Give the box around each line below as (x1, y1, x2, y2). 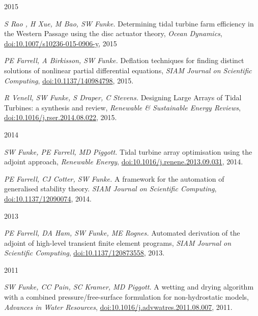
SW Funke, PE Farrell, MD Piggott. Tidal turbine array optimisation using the (4, 146, 252, 157)
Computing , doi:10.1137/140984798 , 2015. (4, 75, 134, 85)
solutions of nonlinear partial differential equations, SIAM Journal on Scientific (4, 65, 252, 75)
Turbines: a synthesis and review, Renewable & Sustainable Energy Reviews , (4, 102, 241, 112)
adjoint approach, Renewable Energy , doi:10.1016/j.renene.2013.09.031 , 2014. (4, 156, 243, 167)
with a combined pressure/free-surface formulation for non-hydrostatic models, (4, 292, 249, 302)
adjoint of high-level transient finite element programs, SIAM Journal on (4, 237, 232, 248)
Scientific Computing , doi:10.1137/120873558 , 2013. (4, 247, 165, 258)
